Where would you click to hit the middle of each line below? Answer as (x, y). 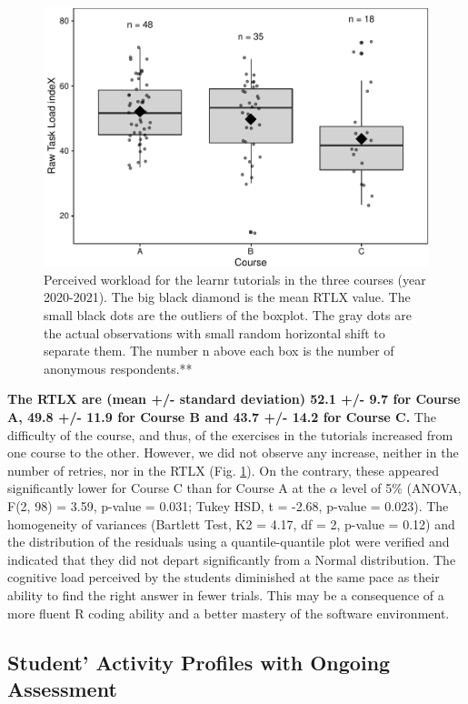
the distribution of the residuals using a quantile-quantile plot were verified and (229, 542)
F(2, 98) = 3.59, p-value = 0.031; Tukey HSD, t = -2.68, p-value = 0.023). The (228, 506)
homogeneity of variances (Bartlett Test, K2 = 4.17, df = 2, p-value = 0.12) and (231, 523)
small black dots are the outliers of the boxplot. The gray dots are (228, 315)
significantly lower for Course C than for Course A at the (167, 488)
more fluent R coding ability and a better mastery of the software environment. (229, 613)
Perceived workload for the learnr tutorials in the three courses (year (235, 279)
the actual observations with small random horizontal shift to (214, 332)
